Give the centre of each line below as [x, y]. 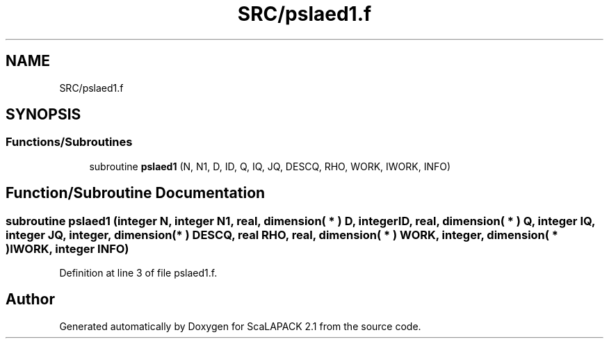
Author [30, 300]
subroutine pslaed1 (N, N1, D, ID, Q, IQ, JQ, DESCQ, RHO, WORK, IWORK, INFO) [270, 166]
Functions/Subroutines [69, 142]
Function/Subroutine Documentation [136, 193]
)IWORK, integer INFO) [67, 248]
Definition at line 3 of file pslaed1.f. [138, 273]
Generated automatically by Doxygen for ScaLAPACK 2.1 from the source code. [240, 326]
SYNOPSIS [43, 115]
